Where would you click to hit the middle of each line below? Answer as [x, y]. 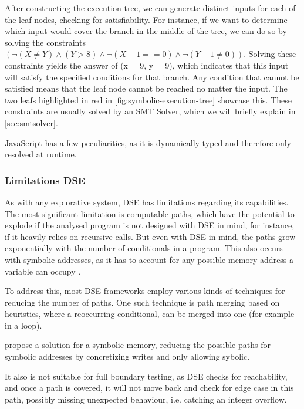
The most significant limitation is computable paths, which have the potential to [150, 213]
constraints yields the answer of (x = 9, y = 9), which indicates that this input [147, 65]
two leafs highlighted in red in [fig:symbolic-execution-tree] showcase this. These [148, 99]
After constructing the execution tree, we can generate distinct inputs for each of [150, 8]
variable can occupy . [43, 271]
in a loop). [23, 325]
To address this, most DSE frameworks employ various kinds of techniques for [145, 291]
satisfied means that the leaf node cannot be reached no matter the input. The [146, 88]
